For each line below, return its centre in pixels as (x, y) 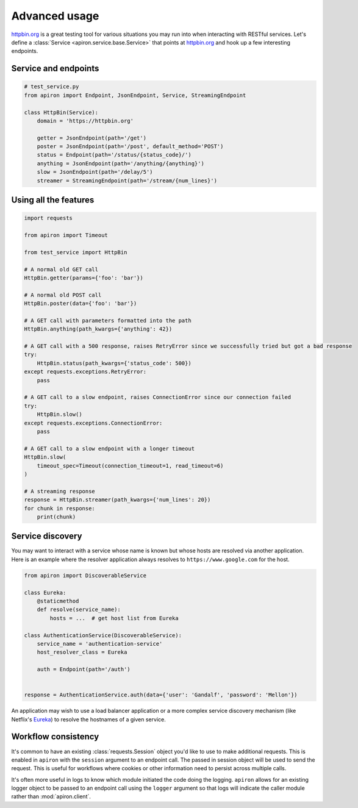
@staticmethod (58, 601)
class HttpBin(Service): (61, 112)
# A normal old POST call (63, 295)
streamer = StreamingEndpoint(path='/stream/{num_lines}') (127, 181)
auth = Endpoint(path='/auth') (84, 670)
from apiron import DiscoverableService (85, 575)
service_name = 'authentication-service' (100, 644)
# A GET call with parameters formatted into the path (108, 320)
